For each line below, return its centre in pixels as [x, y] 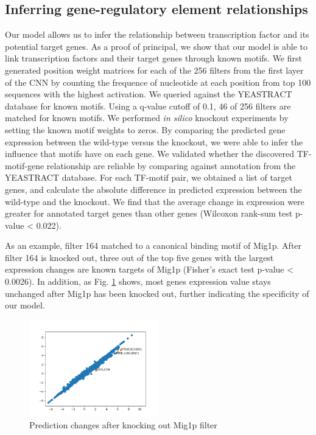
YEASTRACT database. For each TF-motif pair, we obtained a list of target [149, 177]
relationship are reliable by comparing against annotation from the [171, 165]
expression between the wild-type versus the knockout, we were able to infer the [154, 141]
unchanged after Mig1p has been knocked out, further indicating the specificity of [157, 293]
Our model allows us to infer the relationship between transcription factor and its [157, 34]
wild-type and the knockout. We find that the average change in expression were [155, 201]
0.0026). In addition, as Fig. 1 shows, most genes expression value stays [138, 281]
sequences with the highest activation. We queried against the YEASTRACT [149, 94]
